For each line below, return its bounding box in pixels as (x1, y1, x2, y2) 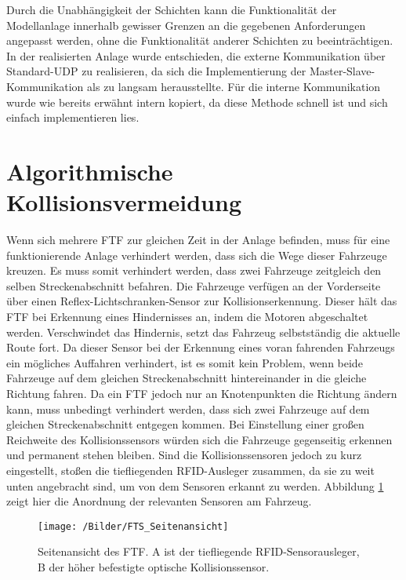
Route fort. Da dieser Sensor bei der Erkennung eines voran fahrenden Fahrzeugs (6, 339, 395, 356)
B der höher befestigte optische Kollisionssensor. (38, 559, 270, 575)
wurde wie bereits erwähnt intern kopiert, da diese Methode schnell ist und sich (6, 93, 388, 110)
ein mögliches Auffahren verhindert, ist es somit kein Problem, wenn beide (6, 354, 363, 370)
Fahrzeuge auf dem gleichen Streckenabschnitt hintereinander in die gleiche (6, 370, 367, 386)
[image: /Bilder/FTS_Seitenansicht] (38, 520, 229, 532)
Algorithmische (6, 155, 173, 187)
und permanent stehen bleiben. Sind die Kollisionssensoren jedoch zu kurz (6, 447, 362, 463)
